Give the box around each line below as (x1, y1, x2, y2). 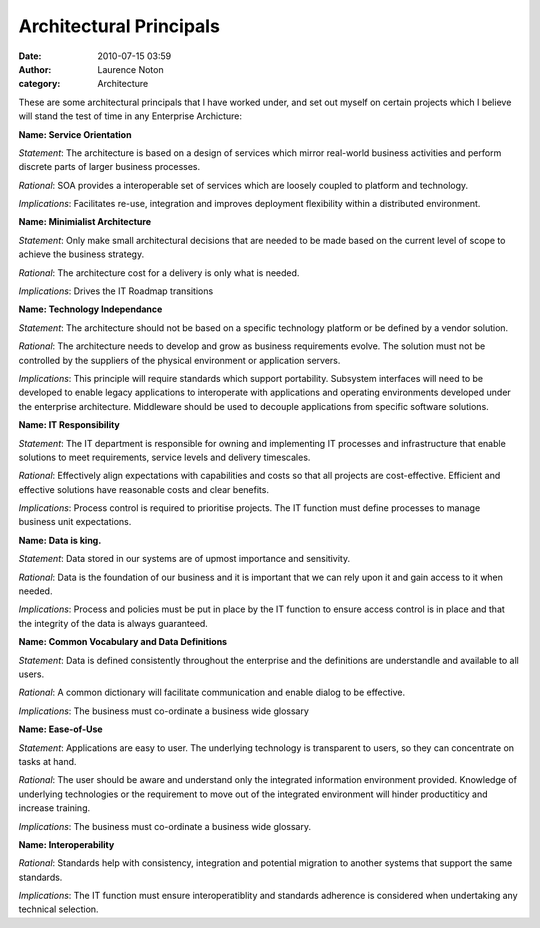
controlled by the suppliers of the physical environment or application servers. (18, 354, 341, 366)
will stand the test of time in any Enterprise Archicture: (18, 110, 242, 122)
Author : (18, 63, 52, 75)
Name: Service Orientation (18, 128, 132, 140)
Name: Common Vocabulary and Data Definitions (18, 636, 228, 648)
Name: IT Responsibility (18, 419, 120, 431)
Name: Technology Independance (18, 303, 163, 315)
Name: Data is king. (18, 534, 102, 546)
